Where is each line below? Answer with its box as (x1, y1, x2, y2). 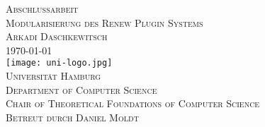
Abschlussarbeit (6, 1, 79, 16)
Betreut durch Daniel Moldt (6, 109, 139, 124)
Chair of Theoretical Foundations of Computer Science (6, 96, 260, 111)
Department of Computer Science (6, 82, 157, 97)
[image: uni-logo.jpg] (6, 58, 113, 68)
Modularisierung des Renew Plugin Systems (6, 15, 203, 30)
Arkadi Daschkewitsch (6, 29, 108, 44)
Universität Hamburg (6, 68, 101, 83)
